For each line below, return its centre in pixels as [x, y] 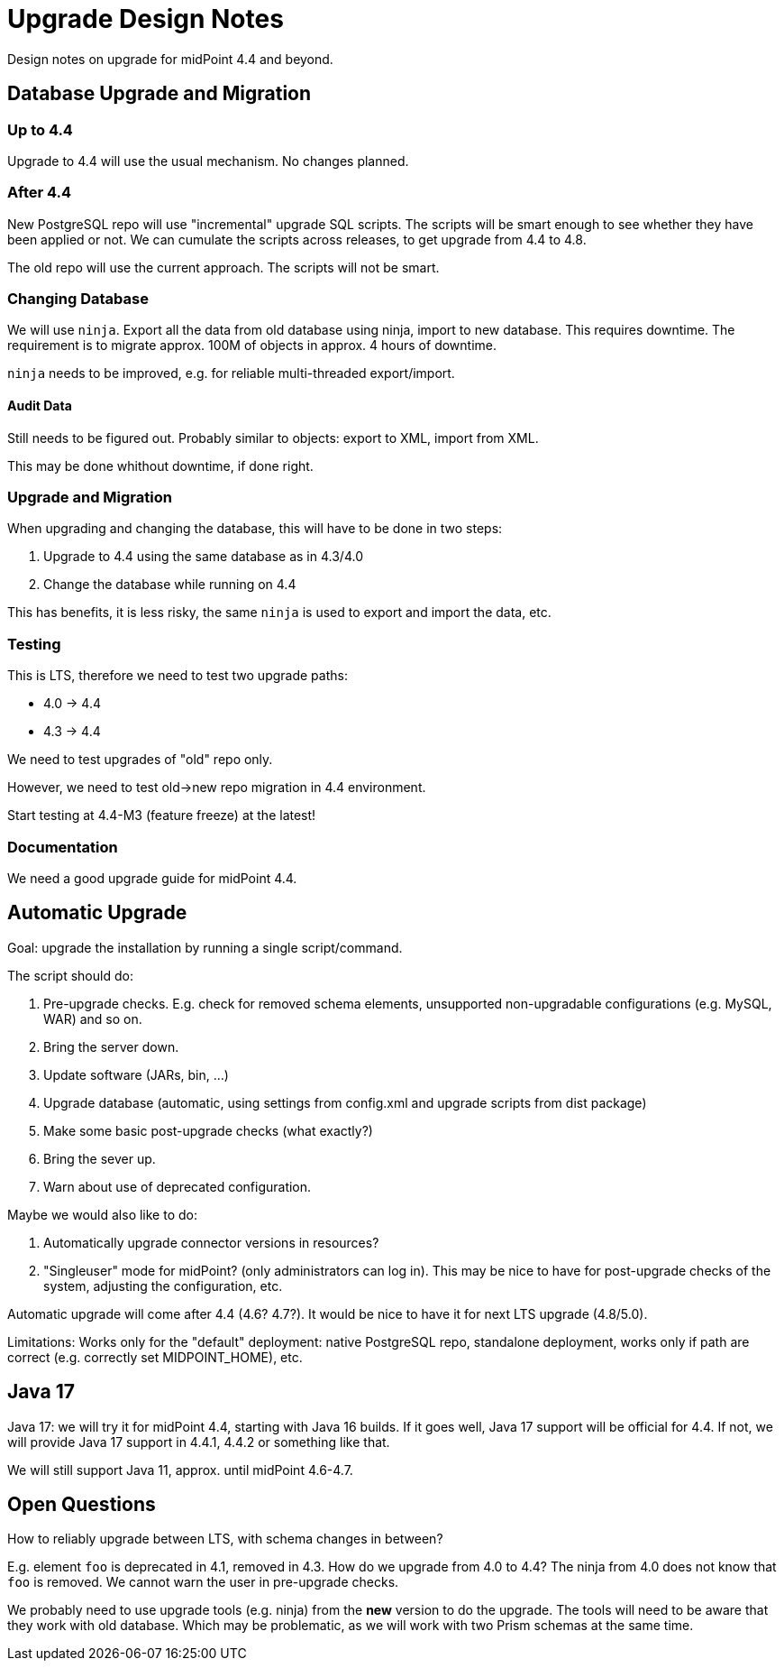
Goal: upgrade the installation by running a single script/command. [205, 947]
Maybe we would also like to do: [102, 1214]
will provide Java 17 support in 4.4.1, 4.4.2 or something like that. [199, 1442]
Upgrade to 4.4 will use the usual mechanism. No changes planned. [208, 161]
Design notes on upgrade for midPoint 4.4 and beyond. [170, 59]
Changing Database [78, 299]
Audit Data [40, 406]
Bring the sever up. [100, 1158]
